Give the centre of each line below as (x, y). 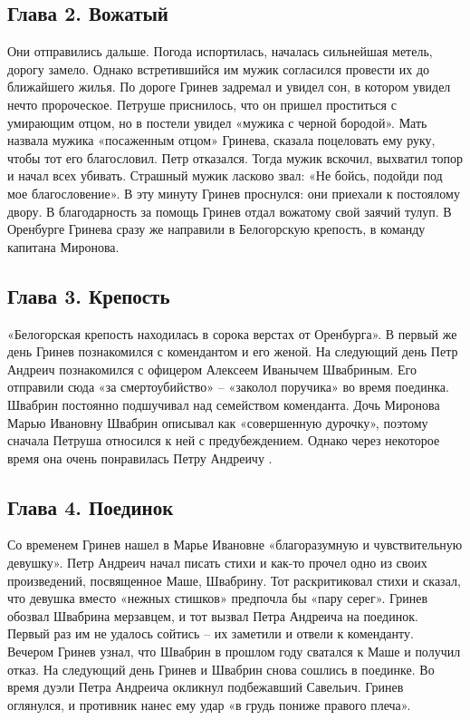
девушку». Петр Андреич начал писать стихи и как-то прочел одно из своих (217, 563)
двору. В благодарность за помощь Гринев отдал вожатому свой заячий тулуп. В (230, 211)
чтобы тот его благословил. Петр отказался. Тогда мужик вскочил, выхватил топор (235, 157)
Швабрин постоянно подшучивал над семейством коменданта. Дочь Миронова (224, 404)
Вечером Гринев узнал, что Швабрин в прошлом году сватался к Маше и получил (234, 652)
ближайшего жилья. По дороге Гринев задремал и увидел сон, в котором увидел (229, 87)
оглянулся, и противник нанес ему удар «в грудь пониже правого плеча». (209, 704)
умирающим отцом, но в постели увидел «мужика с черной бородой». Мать (217, 122)
